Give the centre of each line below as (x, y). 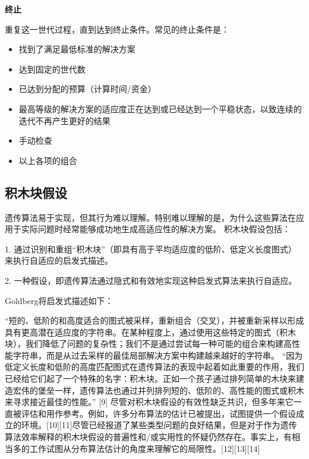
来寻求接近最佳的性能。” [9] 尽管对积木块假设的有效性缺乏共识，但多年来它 (149, 402)
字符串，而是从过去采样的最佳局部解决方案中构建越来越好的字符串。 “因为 (158, 355)
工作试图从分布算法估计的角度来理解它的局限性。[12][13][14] (145, 448)
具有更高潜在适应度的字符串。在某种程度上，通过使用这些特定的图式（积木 (150, 332)
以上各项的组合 (48, 160)
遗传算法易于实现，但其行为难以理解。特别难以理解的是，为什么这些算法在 (150, 217)
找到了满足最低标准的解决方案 (77, 49)
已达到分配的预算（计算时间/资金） (87, 89)
